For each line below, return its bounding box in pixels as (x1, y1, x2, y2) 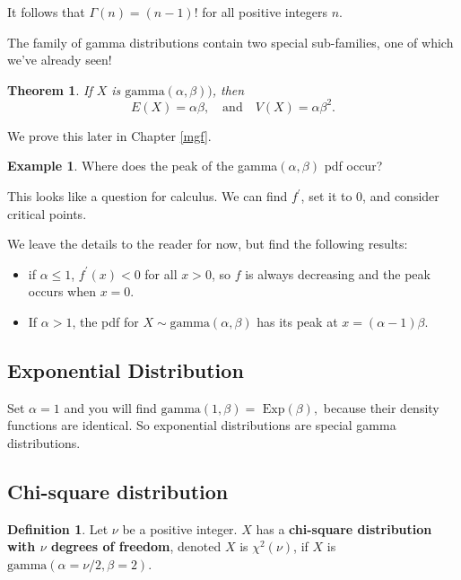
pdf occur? (324, 156, 383, 175)
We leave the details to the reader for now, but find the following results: (7, 234, 408, 253)
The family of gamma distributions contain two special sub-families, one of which (7, 32, 454, 51)
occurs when (28, 282, 96, 301)
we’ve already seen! (7, 50, 112, 69)
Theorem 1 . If (7, 80, 92, 99)
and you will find (64, 398, 157, 417)
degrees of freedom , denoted (50, 537, 222, 556)
